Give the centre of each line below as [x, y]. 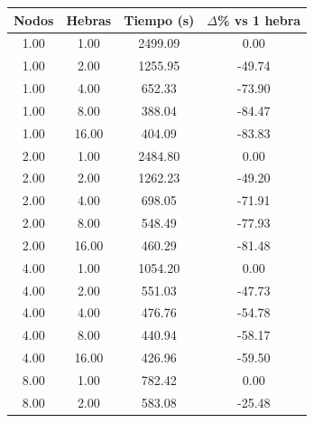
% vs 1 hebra [259, 19]
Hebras [89, 19]
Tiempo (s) [159, 19]
